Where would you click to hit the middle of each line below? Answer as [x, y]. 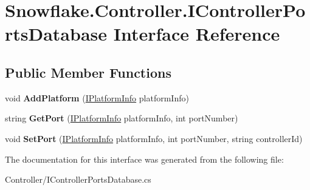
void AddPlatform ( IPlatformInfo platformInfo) [97, 97]
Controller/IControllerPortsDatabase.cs [78, 179]
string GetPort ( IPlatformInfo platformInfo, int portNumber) [122, 118]
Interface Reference [197, 34]
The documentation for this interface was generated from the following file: [144, 159]
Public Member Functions [88, 72]
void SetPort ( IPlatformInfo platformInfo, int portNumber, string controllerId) [154, 138]
